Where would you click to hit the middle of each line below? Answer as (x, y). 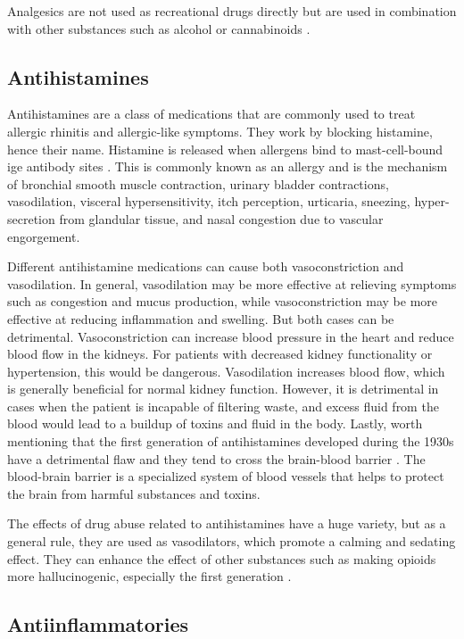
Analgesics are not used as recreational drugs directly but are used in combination (232, 11)
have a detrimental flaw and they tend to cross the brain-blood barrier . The (216, 458)
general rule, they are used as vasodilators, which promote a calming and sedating (232, 541)
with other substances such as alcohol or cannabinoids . (159, 28)
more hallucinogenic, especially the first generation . (149, 576)
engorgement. (44, 236)
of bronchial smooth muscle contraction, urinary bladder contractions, (198, 183)
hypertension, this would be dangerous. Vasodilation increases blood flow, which (226, 371)
